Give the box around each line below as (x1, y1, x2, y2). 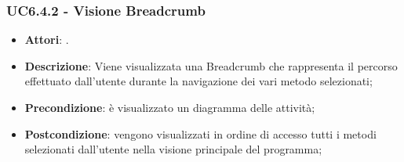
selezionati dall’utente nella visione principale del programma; (24, 141, 322, 157)
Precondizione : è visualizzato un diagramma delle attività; (24, 99, 315, 115)
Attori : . (24, 31, 69, 48)
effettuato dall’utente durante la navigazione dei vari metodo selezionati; (24, 73, 373, 89)
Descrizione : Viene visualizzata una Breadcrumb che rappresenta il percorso (24, 57, 398, 74)
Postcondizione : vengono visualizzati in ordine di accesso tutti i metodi (24, 125, 377, 142)
